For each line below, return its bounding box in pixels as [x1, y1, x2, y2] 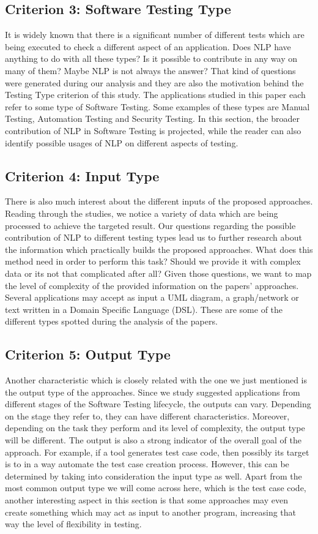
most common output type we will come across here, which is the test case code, [5, 481, 306, 494]
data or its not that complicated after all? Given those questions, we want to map [5, 266, 312, 279]
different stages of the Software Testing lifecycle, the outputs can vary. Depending [5, 397, 311, 410]
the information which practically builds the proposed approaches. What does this [5, 243, 313, 255]
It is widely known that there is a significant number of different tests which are [5, 28, 305, 41]
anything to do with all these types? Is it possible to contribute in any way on [5, 52, 297, 65]
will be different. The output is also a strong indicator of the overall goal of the [5, 434, 301, 446]
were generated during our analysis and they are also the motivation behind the [5, 76, 304, 89]
